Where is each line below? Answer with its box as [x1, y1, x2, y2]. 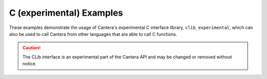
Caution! [22, 45, 41, 51]
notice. [22, 61, 37, 67]
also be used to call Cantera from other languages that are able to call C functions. [9, 31, 178, 37]
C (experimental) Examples [9, 7, 123, 18]
